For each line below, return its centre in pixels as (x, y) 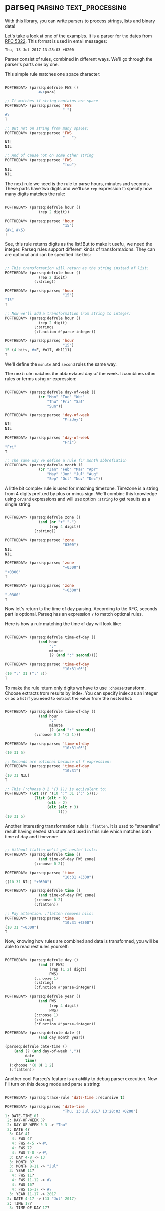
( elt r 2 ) (57, 803)
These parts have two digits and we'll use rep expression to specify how (79, 188)
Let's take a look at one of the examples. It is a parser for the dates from (79, 36)
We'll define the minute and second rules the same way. (61, 364)
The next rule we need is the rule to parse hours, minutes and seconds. (78, 183)
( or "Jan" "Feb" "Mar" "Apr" (68, 470)
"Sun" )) (55, 406)
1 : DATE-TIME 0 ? (22, 1116)
